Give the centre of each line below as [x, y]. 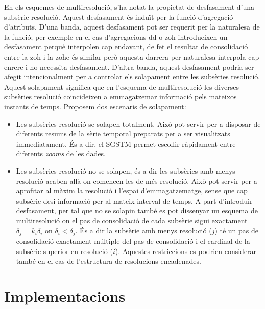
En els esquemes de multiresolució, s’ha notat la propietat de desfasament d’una [129, 7]
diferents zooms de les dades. [61, 153]
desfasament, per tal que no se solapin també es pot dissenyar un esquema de [137, 210]
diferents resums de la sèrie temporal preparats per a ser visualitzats [123, 134]
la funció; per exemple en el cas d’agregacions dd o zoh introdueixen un [116, 36]
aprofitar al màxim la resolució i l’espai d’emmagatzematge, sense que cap [132, 191]
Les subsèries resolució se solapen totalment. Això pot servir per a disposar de [138, 123]
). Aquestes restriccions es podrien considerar [186, 251]
